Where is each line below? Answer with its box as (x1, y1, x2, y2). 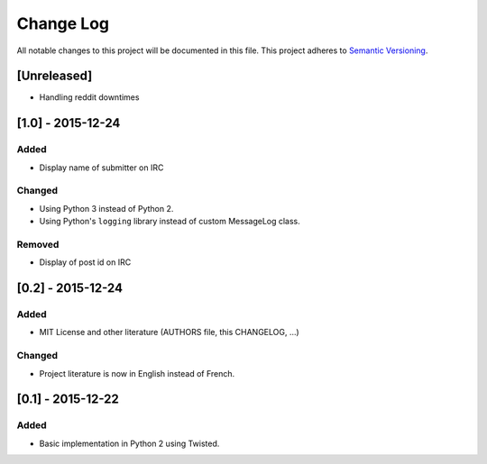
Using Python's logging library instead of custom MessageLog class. (39, 216, 301, 227)
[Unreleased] (16, 68, 93, 84)
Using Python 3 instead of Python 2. (39, 203, 174, 214)
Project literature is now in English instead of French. (39, 368, 235, 378)
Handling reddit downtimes (39, 92, 140, 103)
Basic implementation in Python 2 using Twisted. (39, 438, 220, 449)
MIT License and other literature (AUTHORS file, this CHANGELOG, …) (39, 327, 299, 338)
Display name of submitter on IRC (39, 162, 164, 173)
